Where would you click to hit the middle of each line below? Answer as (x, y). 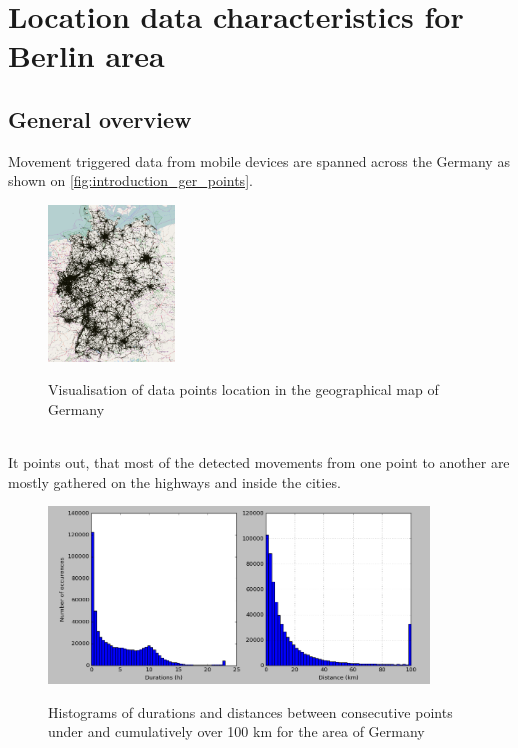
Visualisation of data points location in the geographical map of (243, 389)
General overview (100, 118)
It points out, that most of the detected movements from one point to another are (259, 461)
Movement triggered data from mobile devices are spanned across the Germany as (259, 160)
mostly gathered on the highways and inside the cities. (174, 481)
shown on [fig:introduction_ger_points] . (130, 180)
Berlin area (86, 55)
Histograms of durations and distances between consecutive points (250, 711)
